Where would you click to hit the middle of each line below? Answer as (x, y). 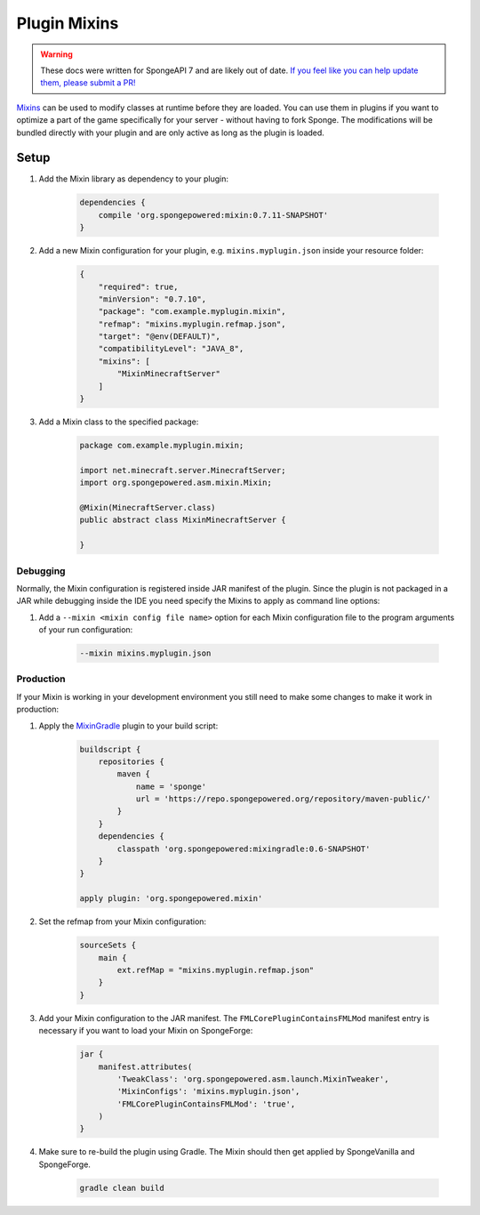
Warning (56, 54)
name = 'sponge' (171, 786)
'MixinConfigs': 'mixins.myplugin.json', (208, 1091)
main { (112, 958)
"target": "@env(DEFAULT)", (160, 337)
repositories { (131, 761)
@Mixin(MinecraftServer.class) (148, 507)
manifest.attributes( (145, 1066)
